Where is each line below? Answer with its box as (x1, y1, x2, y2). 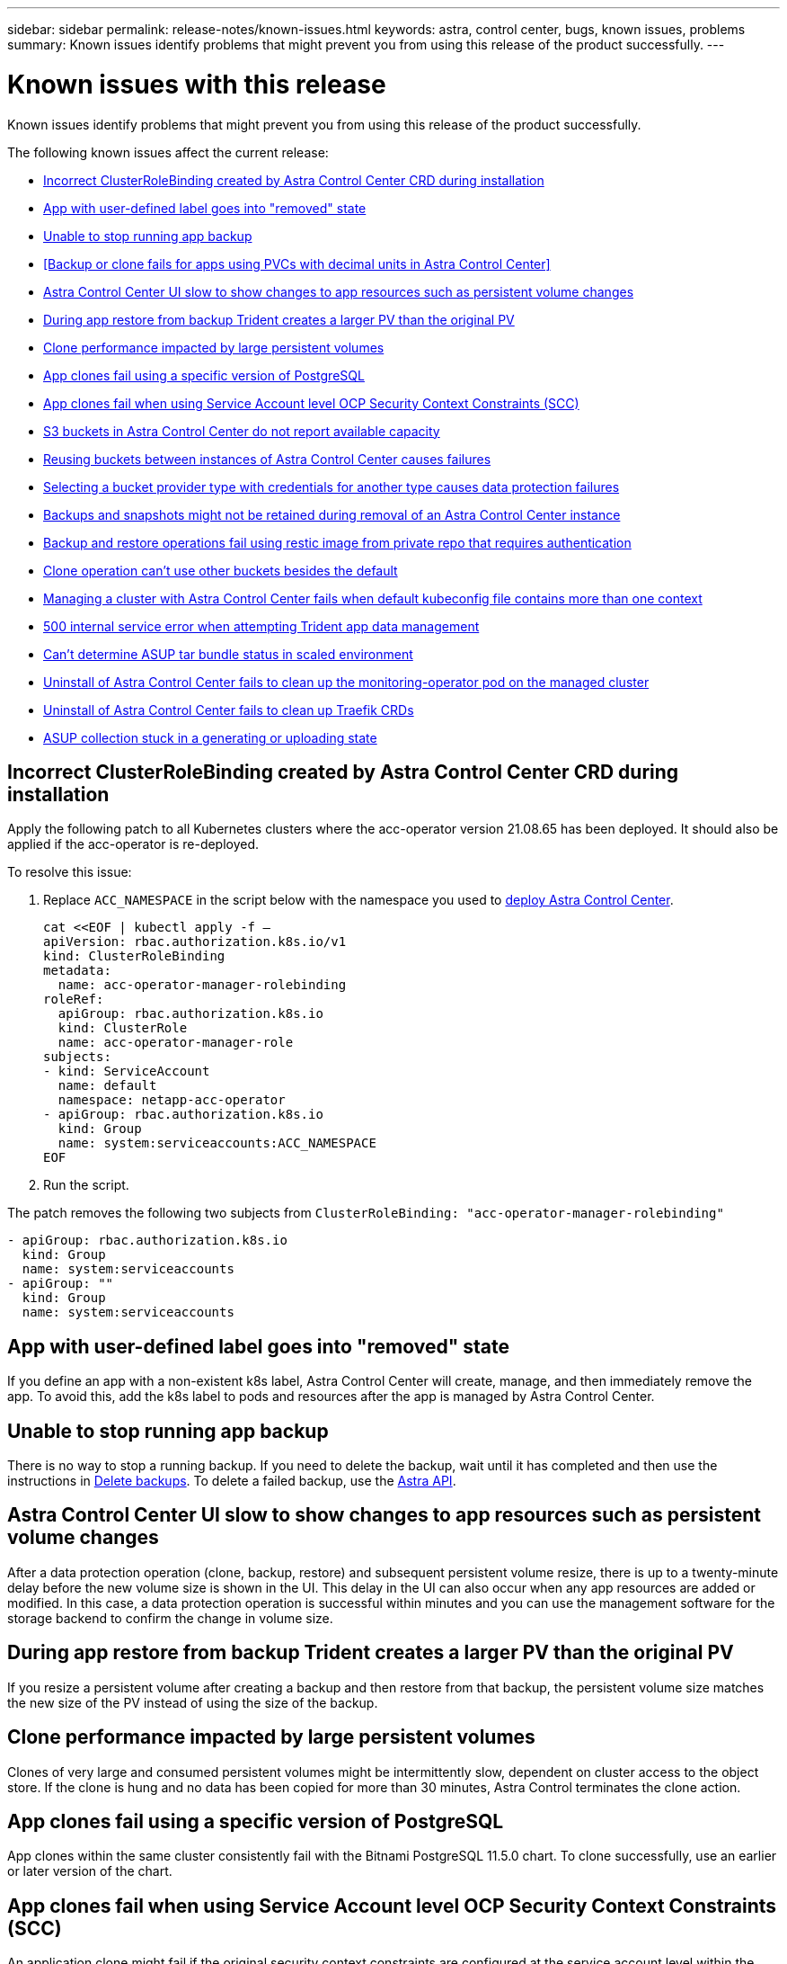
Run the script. (43, 1177, 129, 1193)
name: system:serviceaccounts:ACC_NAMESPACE (57, 1136, 376, 1151)
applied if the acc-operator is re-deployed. (7, 836, 260, 853)
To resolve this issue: (7, 864, 132, 880)
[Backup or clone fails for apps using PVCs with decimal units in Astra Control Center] (43, 255, 551, 272)
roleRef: (43, 992, 104, 1007)
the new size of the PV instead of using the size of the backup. (7, 1694, 378, 1710)
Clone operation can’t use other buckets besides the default (43, 562, 398, 578)
